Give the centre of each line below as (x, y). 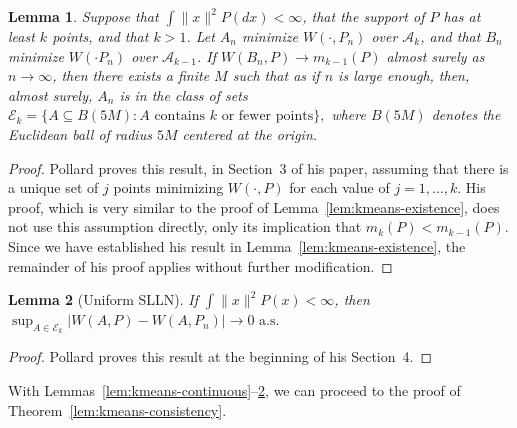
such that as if (276, 75)
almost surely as (435, 55)
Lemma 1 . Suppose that (83, 16)
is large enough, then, (404, 75)
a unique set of (53, 187)
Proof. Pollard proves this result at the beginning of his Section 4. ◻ (220, 356)
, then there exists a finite (131, 75)
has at (462, 16)
